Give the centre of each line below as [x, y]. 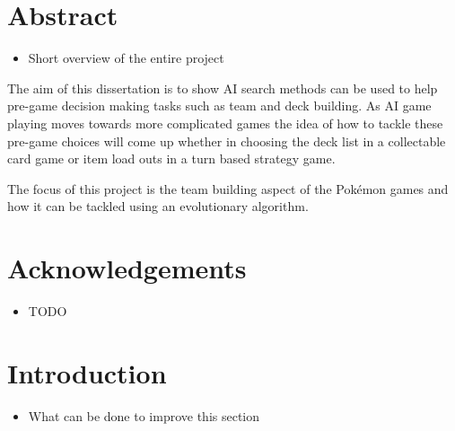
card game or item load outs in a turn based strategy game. [171, 158]
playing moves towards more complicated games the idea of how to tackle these [225, 123]
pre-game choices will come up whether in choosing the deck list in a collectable [227, 141]
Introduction [87, 372]
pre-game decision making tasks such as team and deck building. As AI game [219, 106]
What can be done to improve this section [144, 415]
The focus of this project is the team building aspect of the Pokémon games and [228, 188]
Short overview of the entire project [126, 58]
